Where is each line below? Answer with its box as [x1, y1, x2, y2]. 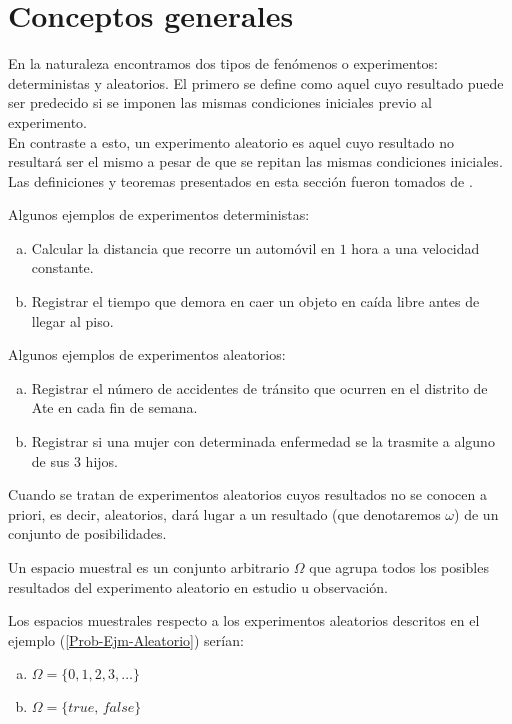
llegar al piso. [31, 310, 114, 331]
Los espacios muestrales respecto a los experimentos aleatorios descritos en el [8, 610, 480, 631]
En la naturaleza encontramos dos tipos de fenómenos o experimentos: [8, 53, 439, 74]
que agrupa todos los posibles [309, 557, 489, 577]
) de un [454, 503, 499, 524]
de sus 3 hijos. [31, 450, 118, 471]
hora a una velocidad [351, 237, 480, 258]
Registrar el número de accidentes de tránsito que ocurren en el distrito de [31, 377, 488, 398]
